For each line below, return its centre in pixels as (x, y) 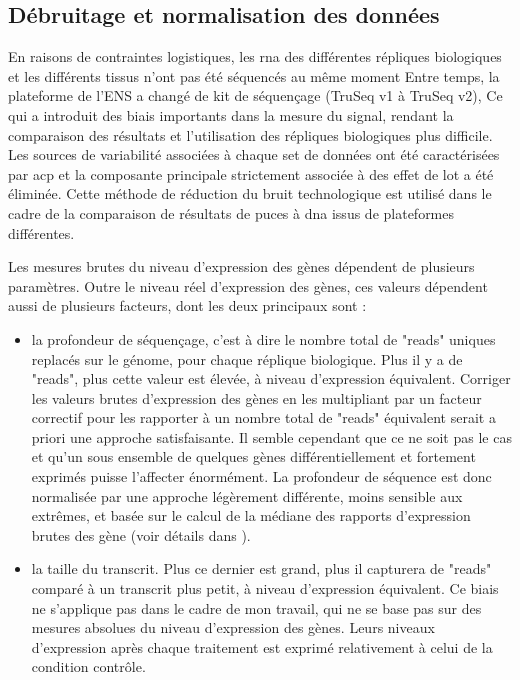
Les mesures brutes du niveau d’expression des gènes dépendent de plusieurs (241, 266)
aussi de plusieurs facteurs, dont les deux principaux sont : (187, 305)
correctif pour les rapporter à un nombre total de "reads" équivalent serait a (263, 417)
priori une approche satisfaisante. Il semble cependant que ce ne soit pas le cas (271, 436)
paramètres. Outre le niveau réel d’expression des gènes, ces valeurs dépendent (248, 285)
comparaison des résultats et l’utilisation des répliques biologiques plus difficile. (250, 134)
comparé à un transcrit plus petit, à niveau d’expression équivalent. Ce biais (265, 588)
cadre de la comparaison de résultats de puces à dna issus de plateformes (231, 212)
